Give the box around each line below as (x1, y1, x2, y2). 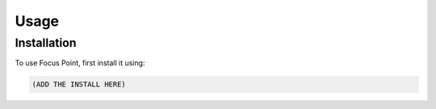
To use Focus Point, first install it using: (15, 58, 145, 68)
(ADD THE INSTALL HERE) (31, 80, 127, 89)
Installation (15, 36, 77, 50)
